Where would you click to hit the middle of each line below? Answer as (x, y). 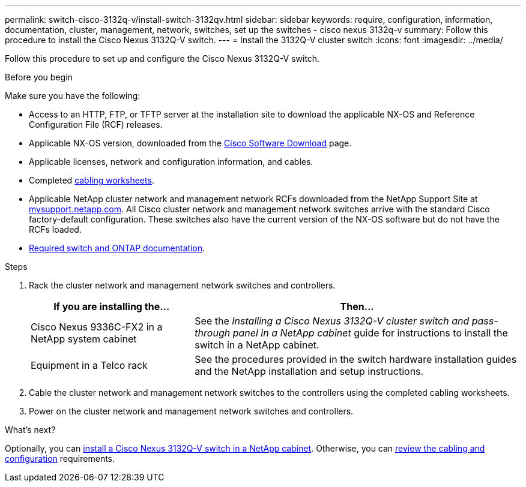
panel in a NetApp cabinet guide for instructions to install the (370, 333)
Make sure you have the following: (73, 96)
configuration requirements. (60, 459)
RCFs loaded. (55, 229)
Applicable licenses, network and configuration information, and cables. (171, 162)
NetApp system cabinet (84, 339)
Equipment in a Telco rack (89, 365)
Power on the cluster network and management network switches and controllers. (191, 411)
